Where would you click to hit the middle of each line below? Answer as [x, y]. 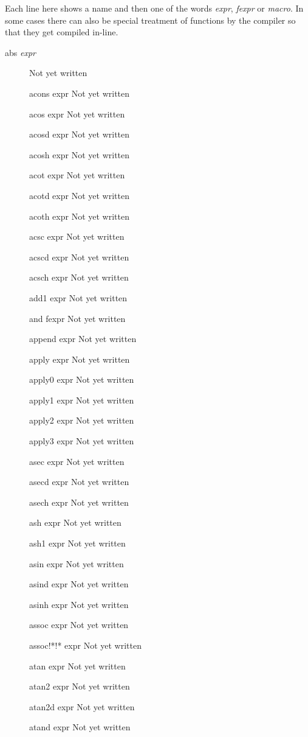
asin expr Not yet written [77, 563]
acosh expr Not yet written [80, 154]
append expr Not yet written [83, 339]
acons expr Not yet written [80, 93]
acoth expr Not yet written [79, 216]
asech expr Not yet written [79, 502]
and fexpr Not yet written [77, 318]
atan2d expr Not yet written [82, 706]
